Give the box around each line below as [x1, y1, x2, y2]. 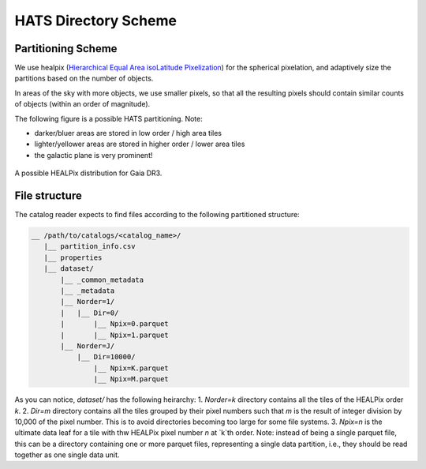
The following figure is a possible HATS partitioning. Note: [14, 114, 203, 123]
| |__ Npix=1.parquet [60, 330, 169, 340]
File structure [14, 189, 82, 202]
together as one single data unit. [14, 450, 120, 460]
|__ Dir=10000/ [77, 352, 136, 362]
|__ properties [43, 253, 103, 262]
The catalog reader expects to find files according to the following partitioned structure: [14, 210, 300, 219]
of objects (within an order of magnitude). [14, 99, 151, 109]
